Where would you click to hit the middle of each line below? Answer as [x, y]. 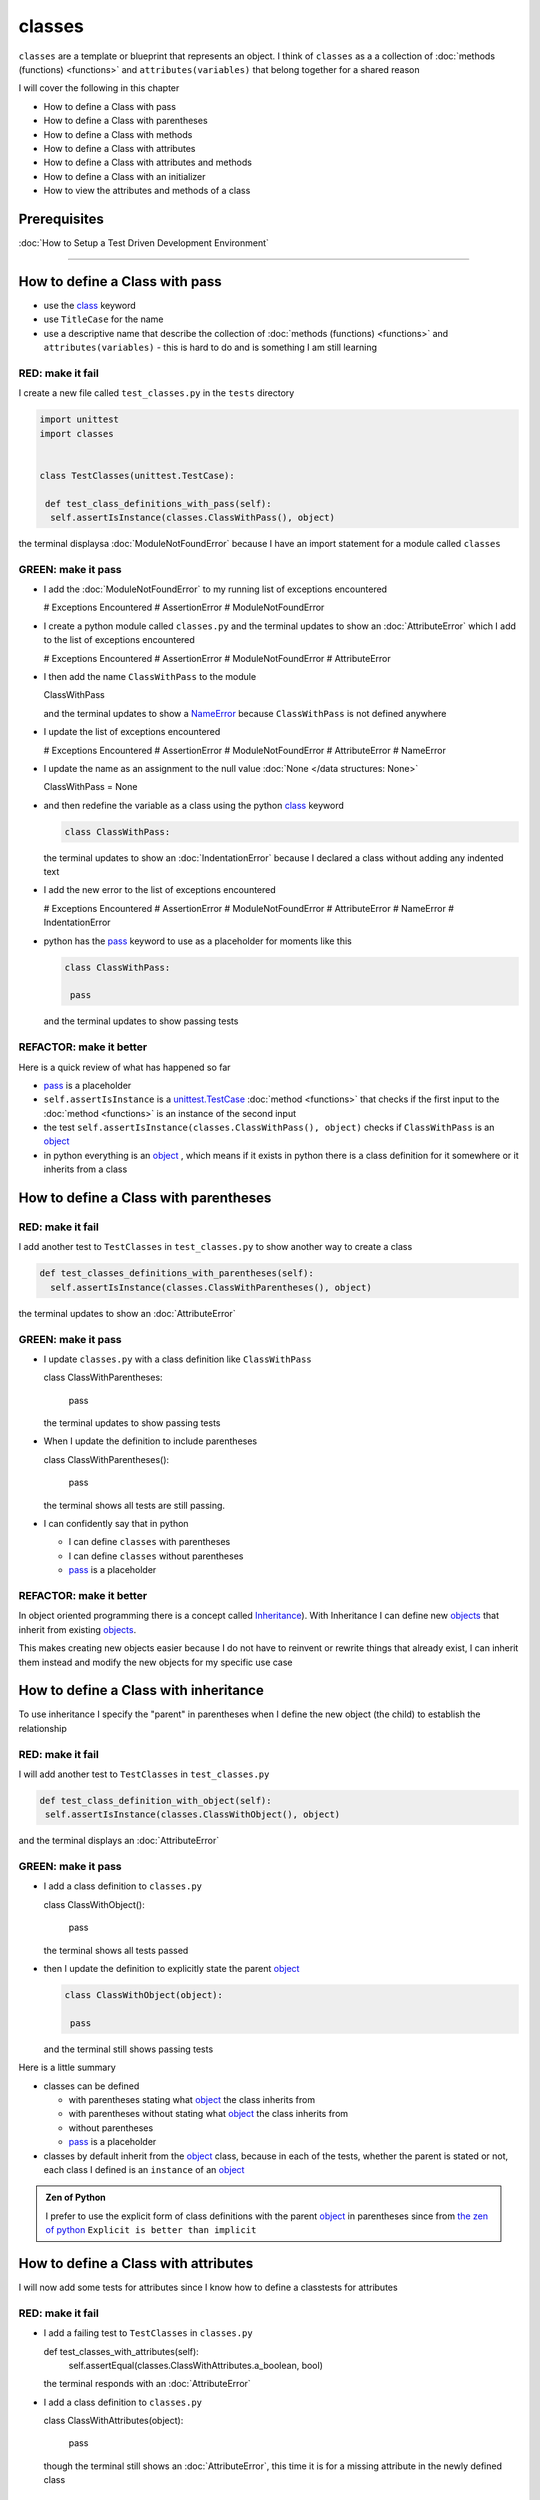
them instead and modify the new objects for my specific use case [156, 1662]
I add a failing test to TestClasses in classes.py [148, 2333]
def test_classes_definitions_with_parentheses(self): [176, 1273]
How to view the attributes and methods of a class [147, 191]
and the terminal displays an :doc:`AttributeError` [119, 1841]
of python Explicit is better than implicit [151, 2230]
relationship [42, 1728]
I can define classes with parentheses [149, 1542]
